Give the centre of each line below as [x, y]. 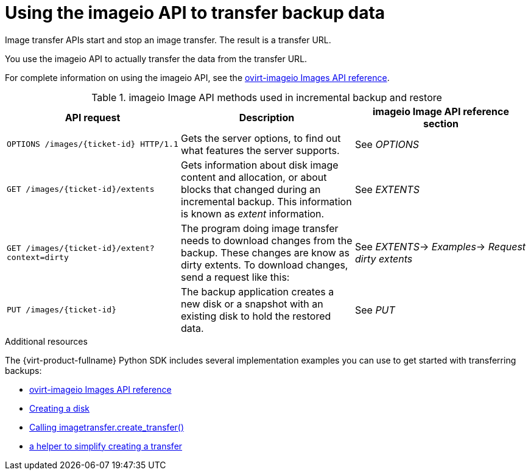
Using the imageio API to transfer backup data [195, 13]
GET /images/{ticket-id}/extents [81, 189]
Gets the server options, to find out [261, 138]
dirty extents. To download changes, [264, 265]
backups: [23, 370]
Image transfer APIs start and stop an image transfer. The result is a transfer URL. [168, 40]
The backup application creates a [257, 291]
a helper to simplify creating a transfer [106, 446]
